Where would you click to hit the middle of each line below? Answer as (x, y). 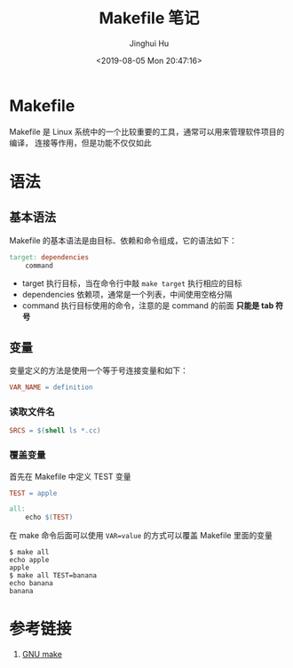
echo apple (29, 561)
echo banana (31, 584)
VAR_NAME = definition (51, 387)
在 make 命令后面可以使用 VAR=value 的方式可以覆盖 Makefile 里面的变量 (141, 536)
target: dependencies (49, 257)
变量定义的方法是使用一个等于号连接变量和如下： (99, 370)
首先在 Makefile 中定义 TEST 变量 (70, 476)
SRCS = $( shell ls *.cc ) (55, 431)
